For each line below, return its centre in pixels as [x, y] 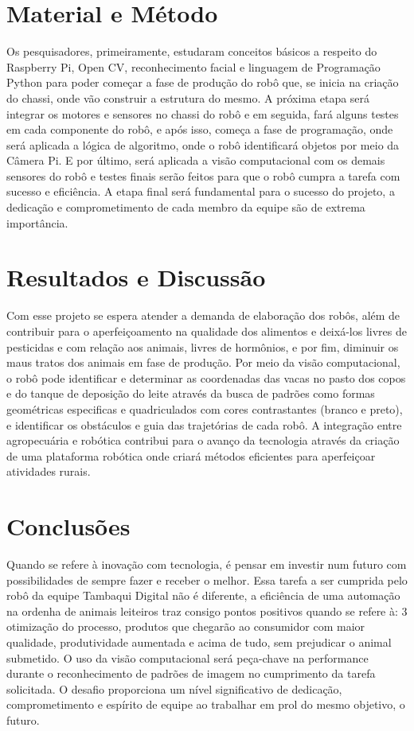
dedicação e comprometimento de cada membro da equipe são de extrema [186, 207]
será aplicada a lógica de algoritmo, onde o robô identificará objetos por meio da [203, 144]
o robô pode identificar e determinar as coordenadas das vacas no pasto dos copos [206, 377]
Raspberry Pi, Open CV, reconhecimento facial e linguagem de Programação [193, 66]
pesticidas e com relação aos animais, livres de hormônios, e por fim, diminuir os [203, 346]
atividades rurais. [49, 471]
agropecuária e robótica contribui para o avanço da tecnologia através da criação [203, 440]
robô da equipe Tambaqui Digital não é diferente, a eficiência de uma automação [203, 595]
